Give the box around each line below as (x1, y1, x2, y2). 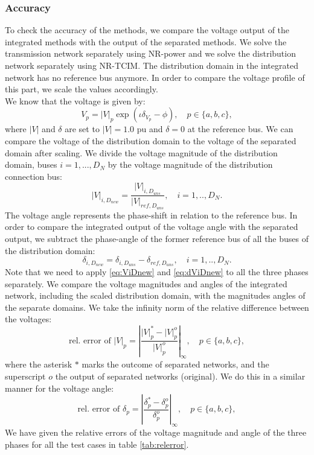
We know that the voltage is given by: (5, 94, 146, 107)
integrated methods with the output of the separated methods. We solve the (5, 35, 287, 48)
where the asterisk (5, 358, 72, 371)
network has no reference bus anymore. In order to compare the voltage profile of (5, 71, 305, 83)
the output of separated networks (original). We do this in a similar (55, 370, 306, 383)
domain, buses (5, 158, 57, 171)
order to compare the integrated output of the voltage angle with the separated (5, 220, 298, 233)
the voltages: (5, 313, 52, 325)
